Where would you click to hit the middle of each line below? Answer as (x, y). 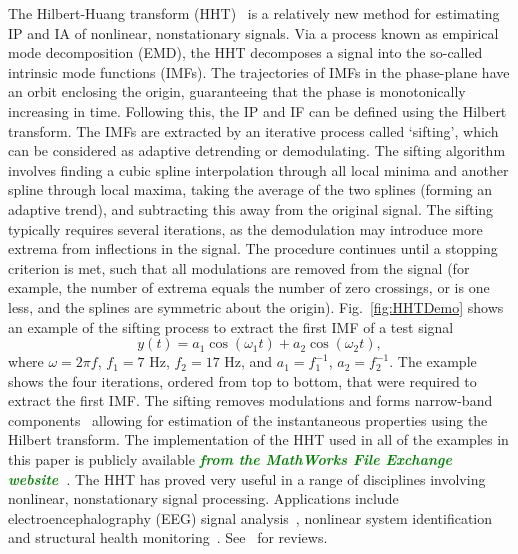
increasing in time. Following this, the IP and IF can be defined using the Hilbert (257, 110)
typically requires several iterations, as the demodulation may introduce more (245, 228)
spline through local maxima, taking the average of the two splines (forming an (250, 189)
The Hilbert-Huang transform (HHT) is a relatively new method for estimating (254, 13)
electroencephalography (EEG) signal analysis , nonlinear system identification (250, 517)
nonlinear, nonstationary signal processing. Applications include (203, 498)
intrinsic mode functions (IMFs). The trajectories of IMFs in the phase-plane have (259, 71)
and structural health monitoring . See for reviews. (168, 537)
